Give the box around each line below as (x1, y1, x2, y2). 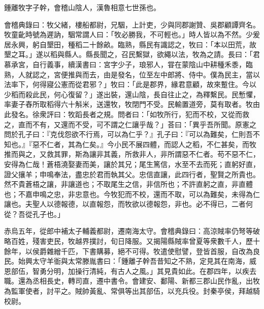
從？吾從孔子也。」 (4, 208, 64, 219)
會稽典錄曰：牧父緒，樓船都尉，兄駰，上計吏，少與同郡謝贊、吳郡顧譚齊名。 (4, 19, 260, 30)
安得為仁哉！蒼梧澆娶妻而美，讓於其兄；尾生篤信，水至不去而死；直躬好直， (4, 158, 260, 169)
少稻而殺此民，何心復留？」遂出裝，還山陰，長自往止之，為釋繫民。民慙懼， (4, 89, 260, 99)
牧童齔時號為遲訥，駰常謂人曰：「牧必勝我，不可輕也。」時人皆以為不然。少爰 (4, 29, 260, 40)
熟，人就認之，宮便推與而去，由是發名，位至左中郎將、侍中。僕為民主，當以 (4, 69, 260, 79)
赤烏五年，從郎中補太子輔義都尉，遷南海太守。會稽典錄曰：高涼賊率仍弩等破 (4, 226, 260, 236)
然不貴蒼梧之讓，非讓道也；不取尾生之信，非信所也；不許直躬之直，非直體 (4, 179, 253, 189)
